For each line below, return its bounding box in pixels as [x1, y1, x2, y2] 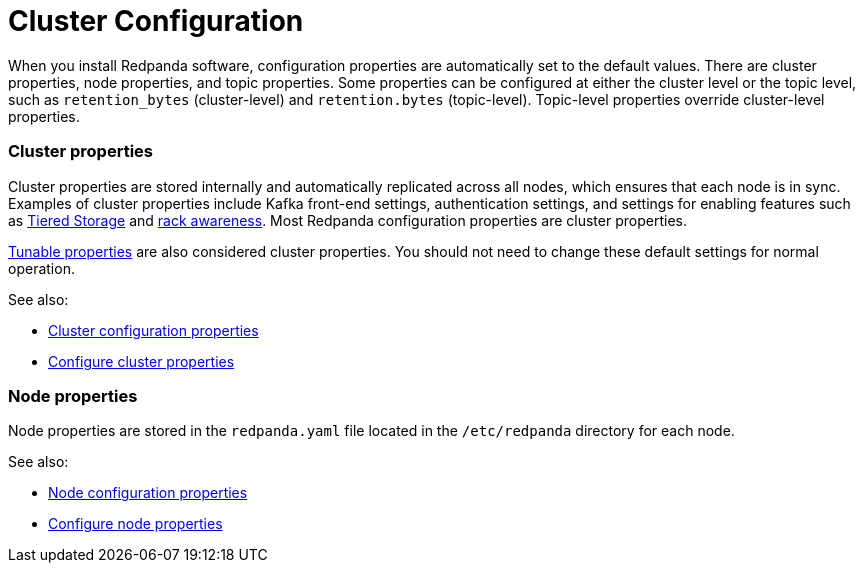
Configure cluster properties [48, 352, 235, 370]
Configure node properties [48, 515, 223, 533]
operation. [8, 259, 75, 277]
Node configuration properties [48, 484, 248, 502]
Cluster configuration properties [48, 321, 259, 339]
